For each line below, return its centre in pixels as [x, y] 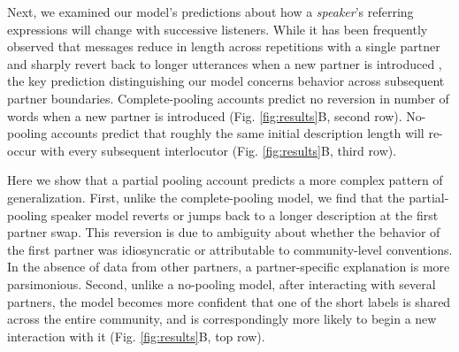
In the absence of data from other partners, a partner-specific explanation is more [229, 267]
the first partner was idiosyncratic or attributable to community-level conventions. [230, 249]
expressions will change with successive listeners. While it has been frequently [218, 29]
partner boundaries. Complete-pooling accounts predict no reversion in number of [228, 98]
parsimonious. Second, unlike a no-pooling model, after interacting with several [222, 283]
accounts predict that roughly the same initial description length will [237, 133]
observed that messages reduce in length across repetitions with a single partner [224, 46]
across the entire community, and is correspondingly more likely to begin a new [222, 319]
